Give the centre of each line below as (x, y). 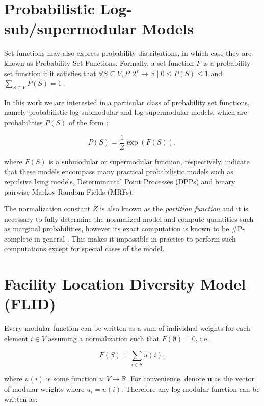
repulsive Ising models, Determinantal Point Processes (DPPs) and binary (120, 181)
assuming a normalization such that (104, 338)
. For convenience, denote (166, 379)
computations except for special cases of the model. (84, 248)
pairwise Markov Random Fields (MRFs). (69, 191)
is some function (71, 379)
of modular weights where (44, 388)
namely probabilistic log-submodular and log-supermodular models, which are (126, 112)
